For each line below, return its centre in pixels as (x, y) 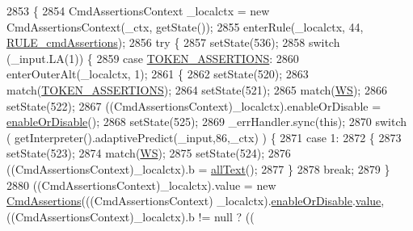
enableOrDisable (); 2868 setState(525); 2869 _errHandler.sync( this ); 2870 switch (207, 122)
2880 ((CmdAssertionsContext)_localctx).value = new (141, 185)
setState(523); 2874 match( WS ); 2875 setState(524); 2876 (149, 153)
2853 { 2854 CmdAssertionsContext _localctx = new (138, 10)
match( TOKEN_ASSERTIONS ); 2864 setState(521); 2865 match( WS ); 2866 (197, 89)
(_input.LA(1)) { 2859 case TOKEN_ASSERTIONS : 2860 (153, 58)
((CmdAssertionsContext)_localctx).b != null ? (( (131, 216)
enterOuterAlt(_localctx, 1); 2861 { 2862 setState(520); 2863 (158, 74)
